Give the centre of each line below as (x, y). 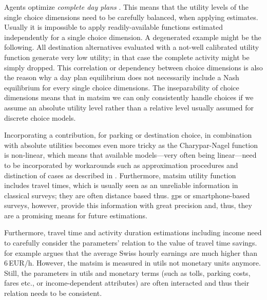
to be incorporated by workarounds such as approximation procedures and (121, 165)
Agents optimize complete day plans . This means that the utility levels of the (127, 7)
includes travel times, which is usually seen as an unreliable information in (121, 185)
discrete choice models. (40, 117)
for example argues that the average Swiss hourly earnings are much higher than (131, 252)
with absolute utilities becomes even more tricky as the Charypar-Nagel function (131, 145)
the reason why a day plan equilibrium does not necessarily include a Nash (122, 77)
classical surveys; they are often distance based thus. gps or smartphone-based (127, 195)
